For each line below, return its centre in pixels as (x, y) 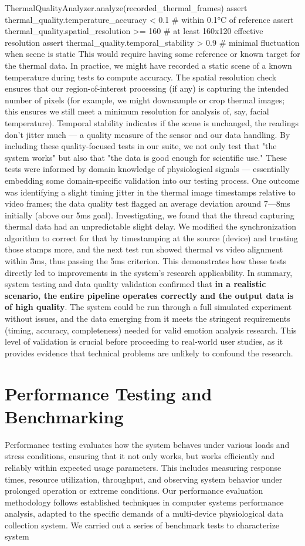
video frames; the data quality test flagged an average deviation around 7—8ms (148, 203)
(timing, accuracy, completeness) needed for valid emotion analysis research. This (151, 330)
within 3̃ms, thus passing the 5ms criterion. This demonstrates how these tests (146, 261)
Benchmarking (64, 416)
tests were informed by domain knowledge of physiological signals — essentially (147, 169)
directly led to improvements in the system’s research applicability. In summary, (149, 272)
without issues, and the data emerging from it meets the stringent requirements (148, 318)
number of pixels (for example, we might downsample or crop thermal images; (145, 100)
